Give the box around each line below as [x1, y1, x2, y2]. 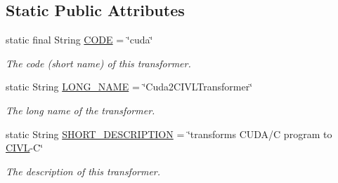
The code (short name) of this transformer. [6, 55, 191, 70]
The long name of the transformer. [6, 102, 155, 117]
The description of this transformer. [6, 163, 161, 178]
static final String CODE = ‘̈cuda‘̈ [6, 32, 153, 47]
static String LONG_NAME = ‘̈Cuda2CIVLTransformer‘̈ [6, 79, 253, 94]
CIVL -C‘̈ [6, 140, 44, 155]
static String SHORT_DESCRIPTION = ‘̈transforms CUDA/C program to [6, 126, 332, 141]
